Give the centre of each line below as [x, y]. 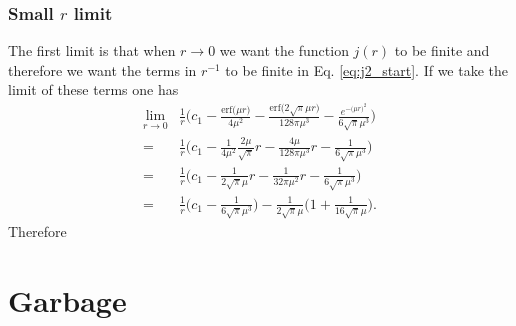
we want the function [284, 50]
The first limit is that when [92, 50]
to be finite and [442, 50]
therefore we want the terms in [102, 69]
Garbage [67, 299]
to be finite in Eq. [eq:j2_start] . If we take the [367, 69]
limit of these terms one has [93, 89]
